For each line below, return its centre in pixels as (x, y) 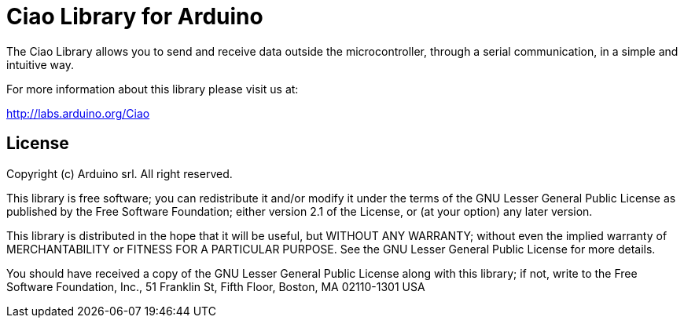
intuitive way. (40, 64)
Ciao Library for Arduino (135, 16)
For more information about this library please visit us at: (153, 89)
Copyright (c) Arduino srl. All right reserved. (120, 173)
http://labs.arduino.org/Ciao (78, 113)
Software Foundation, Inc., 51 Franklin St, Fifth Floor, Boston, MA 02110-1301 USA (216, 286)
